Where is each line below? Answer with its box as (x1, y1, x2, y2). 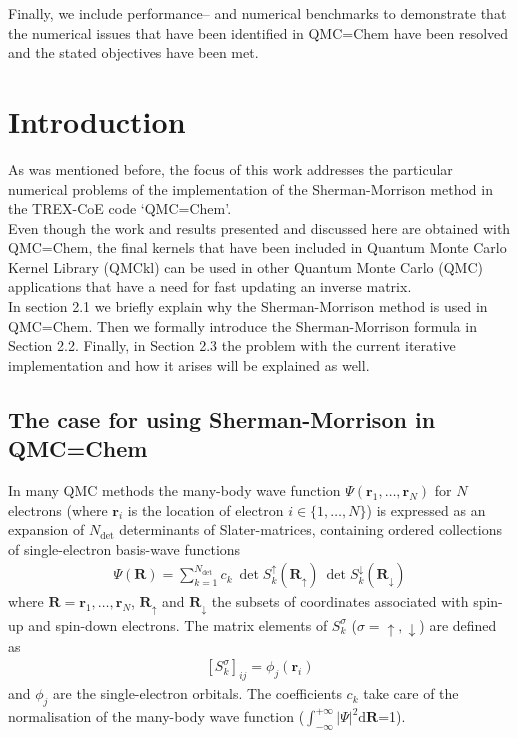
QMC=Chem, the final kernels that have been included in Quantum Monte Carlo (8, 237, 507, 258)
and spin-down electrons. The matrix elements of (28, 614, 328, 635)
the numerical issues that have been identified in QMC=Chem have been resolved (8, 22, 509, 43)
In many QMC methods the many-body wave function (8, 480, 341, 501)
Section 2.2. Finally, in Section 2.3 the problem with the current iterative (8, 335, 456, 356)
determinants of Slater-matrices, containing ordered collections (119, 519, 503, 540)
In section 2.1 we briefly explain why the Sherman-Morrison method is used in (8, 296, 488, 317)
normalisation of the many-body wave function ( (8, 706, 305, 726)
